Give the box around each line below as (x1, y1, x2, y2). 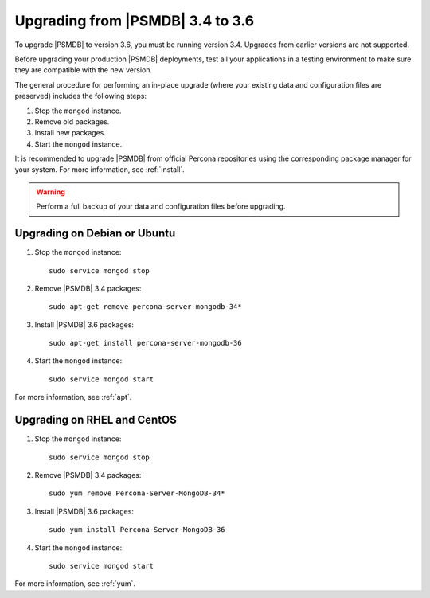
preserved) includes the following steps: (14, 92, 147, 101)
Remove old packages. (34, 116, 110, 127)
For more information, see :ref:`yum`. (14, 579, 135, 588)
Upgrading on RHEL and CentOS (14, 413, 177, 427)
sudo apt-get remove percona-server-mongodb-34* (49, 303, 242, 311)
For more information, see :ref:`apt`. (14, 393, 132, 402)
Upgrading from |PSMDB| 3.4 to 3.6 (14, 12, 255, 29)
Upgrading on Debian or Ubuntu (14, 227, 176, 240)
